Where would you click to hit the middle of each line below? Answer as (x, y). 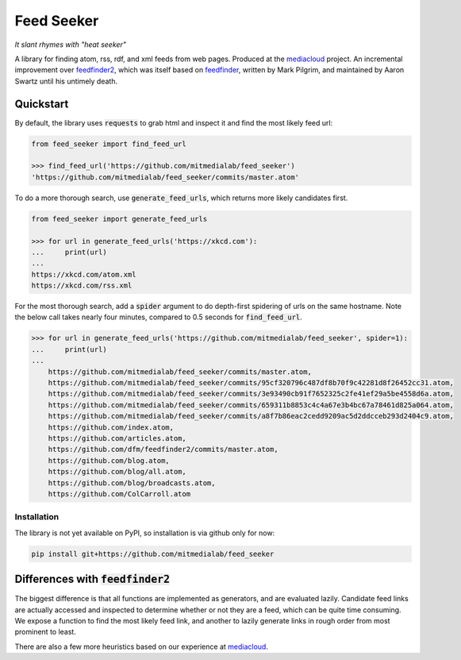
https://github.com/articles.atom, (117, 438)
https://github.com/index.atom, (111, 427)
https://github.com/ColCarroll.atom (119, 494)
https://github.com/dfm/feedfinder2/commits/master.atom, (163, 450)
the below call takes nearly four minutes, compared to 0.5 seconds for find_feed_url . (159, 317)
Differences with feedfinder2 (92, 579)
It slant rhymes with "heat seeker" (71, 44)
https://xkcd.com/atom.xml (84, 274)
